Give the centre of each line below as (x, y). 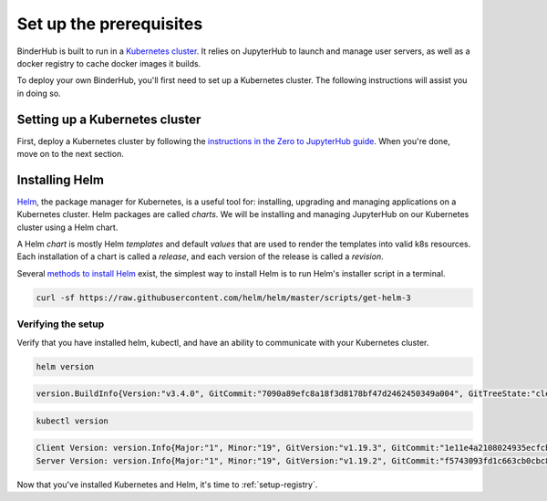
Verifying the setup (61, 324)
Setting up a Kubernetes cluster (109, 119)
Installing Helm (61, 179)
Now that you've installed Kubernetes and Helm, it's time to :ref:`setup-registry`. (167, 485)
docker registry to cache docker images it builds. (109, 63)
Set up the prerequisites (110, 24)
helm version (65, 366)
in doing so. (39, 93)
